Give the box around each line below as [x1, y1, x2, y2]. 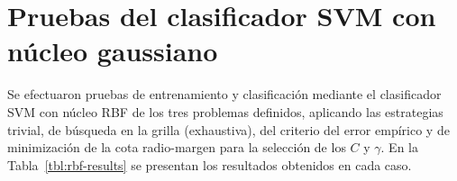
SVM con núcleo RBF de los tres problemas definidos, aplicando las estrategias [7, 102, 443, 121]
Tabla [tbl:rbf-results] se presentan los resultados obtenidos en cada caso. [7, 155, 412, 174]
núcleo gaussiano [7, 32, 218, 69]
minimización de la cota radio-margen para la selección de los [7, 138, 346, 157]
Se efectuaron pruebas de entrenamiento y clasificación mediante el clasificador [7, 85, 442, 104]
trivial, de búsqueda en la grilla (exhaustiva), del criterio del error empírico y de [7, 120, 450, 139]
